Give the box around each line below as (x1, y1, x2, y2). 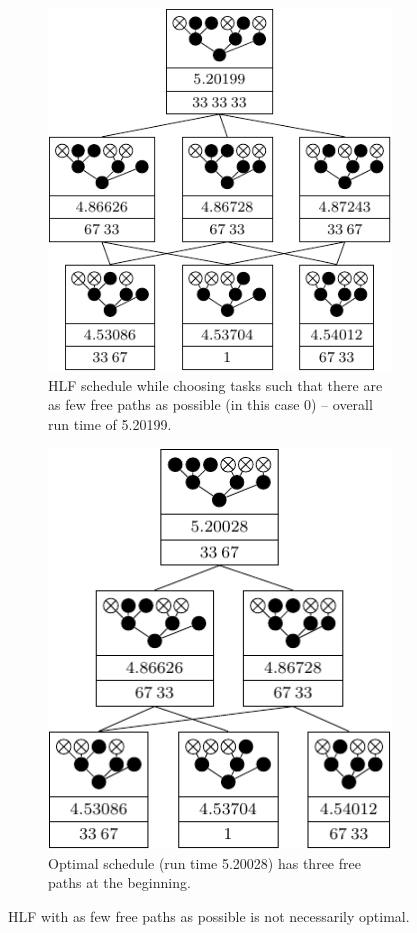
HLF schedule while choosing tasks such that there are (48, 374, 383, 395)
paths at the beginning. (48, 872, 191, 893)
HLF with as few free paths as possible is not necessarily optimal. (8, 905, 410, 926)
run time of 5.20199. (48, 413, 172, 434)
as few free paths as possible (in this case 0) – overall (48, 394, 373, 415)
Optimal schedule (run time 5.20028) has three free (48, 852, 361, 873)
